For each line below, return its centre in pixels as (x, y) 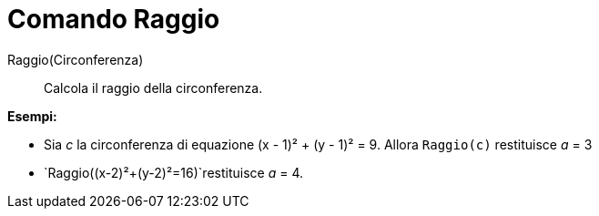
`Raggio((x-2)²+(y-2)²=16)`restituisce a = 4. (174, 172)
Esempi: (32, 116)
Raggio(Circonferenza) (76, 59)
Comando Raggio (114, 19)
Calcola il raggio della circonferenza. (153, 87)
